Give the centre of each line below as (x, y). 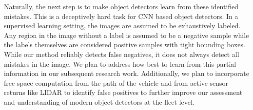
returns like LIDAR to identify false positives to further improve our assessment (123, 92)
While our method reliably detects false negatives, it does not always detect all (122, 54)
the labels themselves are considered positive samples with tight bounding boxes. (125, 45)
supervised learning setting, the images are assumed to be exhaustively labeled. (122, 26)
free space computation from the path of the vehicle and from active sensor (116, 82)
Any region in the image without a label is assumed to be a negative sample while (126, 35)
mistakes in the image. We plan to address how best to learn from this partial (120, 64)
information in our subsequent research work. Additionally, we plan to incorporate (127, 73)
